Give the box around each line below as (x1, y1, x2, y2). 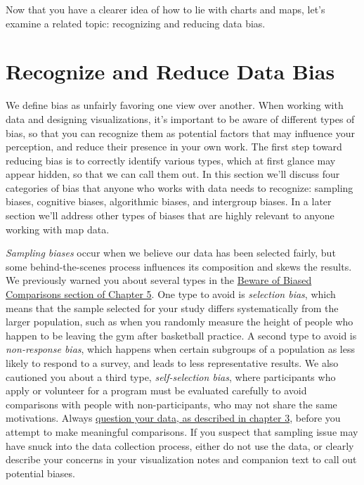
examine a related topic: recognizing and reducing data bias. (6, 15, 266, 30)
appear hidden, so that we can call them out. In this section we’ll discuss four (6, 167, 340, 181)
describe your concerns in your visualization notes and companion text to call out (6, 452, 357, 467)
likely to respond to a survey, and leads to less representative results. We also (6, 356, 339, 370)
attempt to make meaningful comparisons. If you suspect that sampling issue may (6, 424, 358, 439)
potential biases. (6, 465, 75, 480)
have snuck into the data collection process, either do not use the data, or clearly (6, 438, 354, 453)
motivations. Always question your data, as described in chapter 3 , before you (6, 410, 341, 425)
